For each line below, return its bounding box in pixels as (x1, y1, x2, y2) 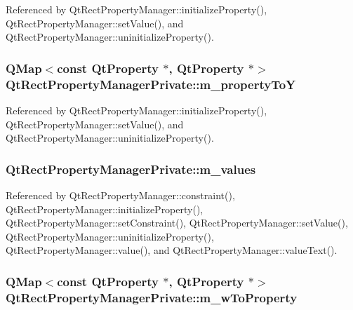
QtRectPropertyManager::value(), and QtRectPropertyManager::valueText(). (6, 243, 338, 257)
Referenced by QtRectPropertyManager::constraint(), (6, 187, 235, 202)
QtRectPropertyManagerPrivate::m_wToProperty (6, 288, 298, 306)
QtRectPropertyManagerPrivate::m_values (6, 160, 256, 177)
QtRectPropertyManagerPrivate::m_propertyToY (6, 75, 296, 93)
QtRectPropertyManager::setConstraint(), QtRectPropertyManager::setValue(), (6, 215, 348, 230)
